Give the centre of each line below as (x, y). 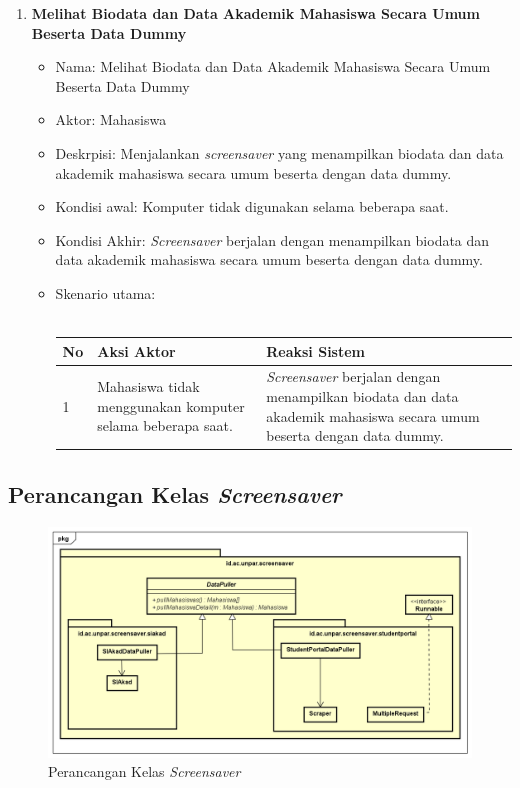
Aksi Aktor (136, 350)
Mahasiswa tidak (148, 386)
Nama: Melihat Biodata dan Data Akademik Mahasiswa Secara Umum (273, 66)
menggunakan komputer (171, 405)
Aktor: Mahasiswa (111, 119)
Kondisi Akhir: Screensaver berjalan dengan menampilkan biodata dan (272, 239)
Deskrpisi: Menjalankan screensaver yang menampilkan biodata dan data (279, 152)
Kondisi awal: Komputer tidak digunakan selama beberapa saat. (252, 206)
